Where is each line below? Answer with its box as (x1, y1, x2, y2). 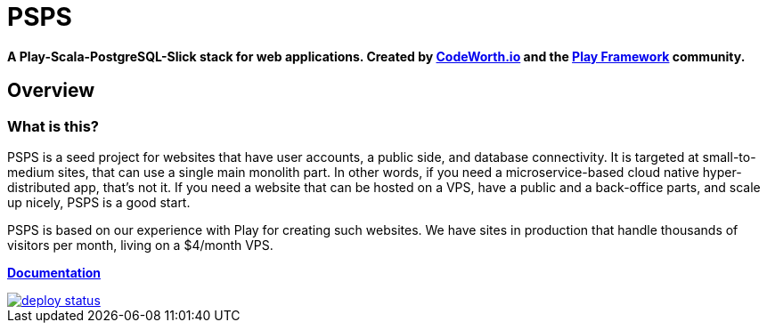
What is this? (7, 117, 99, 135)
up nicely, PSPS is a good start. (7, 194, 191, 210)
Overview (7, 79, 95, 102)
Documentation (7, 264, 102, 280)
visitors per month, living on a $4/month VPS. (7, 237, 273, 253)
